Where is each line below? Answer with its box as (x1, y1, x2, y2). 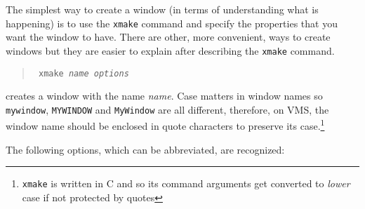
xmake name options (38, 68, 129, 79)
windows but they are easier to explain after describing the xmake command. (6, 43, 335, 58)
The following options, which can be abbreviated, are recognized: (6, 142, 285, 156)
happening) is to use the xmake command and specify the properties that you (6, 15, 338, 30)
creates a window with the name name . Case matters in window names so (6, 88, 323, 103)
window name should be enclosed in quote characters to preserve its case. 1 (6, 116, 325, 133)
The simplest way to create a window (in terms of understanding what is (6, 2, 319, 16)
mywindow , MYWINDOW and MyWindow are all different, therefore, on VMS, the (6, 102, 329, 116)
